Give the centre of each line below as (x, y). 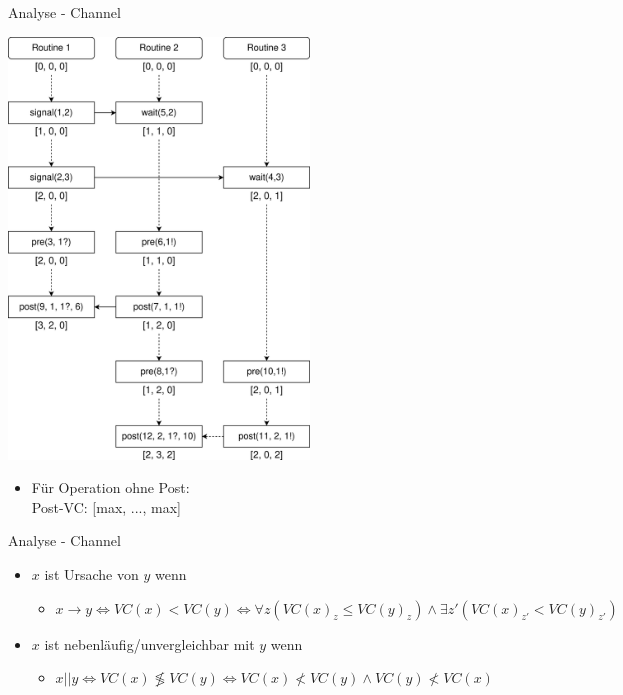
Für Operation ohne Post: (110, 487)
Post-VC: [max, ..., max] (106, 506)
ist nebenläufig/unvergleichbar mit (149, 643)
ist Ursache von (91, 573)
